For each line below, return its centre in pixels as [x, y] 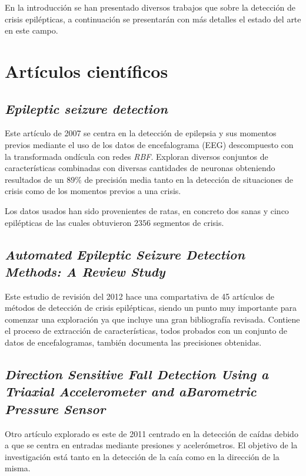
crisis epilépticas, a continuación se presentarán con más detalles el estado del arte [153, 19]
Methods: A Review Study [85, 271]
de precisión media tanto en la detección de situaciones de [189, 179]
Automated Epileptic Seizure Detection [125, 254]
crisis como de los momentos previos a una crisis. [93, 191]
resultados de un [34, 179]
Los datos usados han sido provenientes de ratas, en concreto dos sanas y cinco [147, 210]
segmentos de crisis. [189, 222]
